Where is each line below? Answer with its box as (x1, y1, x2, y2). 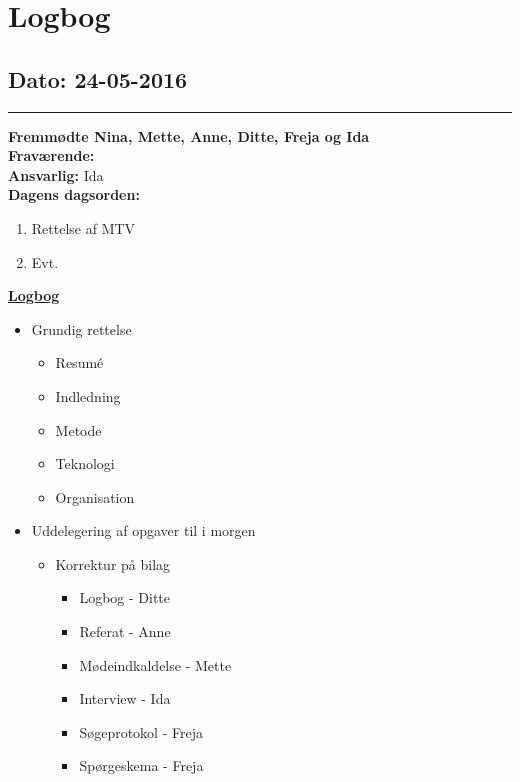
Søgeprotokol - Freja (79, 721, 203, 742)
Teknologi (55, 453, 115, 474)
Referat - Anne (79, 621, 171, 642)
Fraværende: (8, 145, 95, 166)
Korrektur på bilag (55, 553, 171, 574)
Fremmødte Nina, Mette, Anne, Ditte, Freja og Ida (8, 125, 370, 146)
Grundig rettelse (31, 318, 132, 339)
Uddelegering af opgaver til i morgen (31, 520, 256, 541)
